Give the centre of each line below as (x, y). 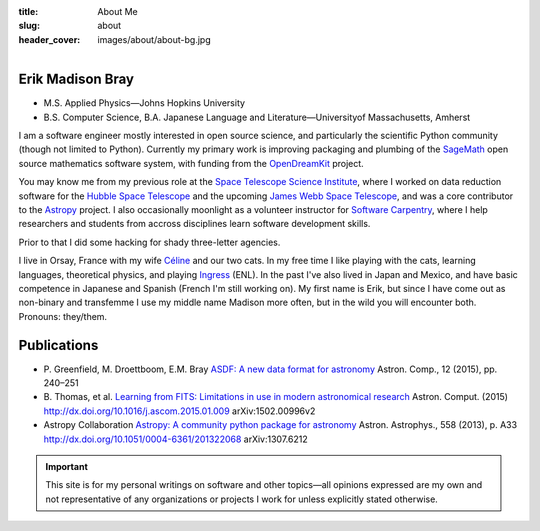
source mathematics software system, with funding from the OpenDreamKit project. (191, 163)
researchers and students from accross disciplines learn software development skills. (194, 224)
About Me (118, 11)
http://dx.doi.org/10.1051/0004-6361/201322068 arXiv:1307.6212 (176, 439)
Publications (58, 345)
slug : (29, 26)
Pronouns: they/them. (63, 316)
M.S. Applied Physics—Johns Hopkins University (144, 103)
